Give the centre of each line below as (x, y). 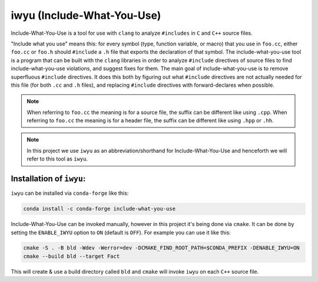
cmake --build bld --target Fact (72, 256)
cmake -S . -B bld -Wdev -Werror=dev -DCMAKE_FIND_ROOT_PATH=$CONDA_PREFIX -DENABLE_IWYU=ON (161, 248)
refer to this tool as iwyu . (57, 159)
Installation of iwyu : (48, 179)
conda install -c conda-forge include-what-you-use (100, 209)
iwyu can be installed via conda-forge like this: (70, 193)
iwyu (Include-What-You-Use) (86, 15)
